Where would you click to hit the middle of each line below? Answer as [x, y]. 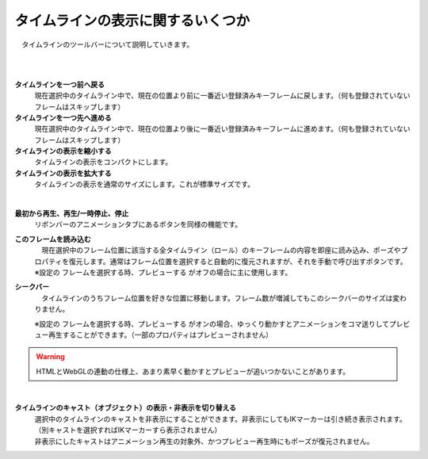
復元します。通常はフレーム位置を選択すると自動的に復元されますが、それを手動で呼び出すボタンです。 [238, 261]
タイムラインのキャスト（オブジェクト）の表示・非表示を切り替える [126, 407]
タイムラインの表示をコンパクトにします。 [103, 162]
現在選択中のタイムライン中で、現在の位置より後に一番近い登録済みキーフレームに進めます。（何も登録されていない [223, 129]
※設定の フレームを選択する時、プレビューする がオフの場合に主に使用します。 [163, 272]
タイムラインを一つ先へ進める [63, 117]
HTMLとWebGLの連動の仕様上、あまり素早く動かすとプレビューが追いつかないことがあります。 [193, 371]
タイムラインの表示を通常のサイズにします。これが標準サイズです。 [145, 184]
